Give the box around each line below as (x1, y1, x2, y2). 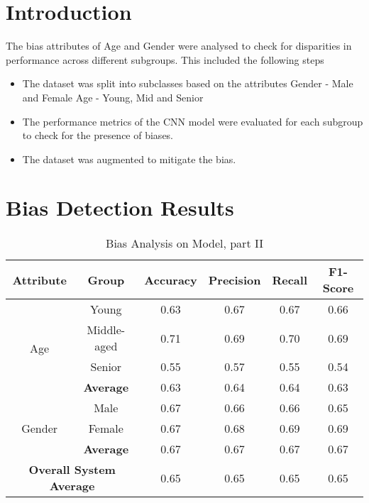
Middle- (87, 321, 126, 338)
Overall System (28, 461, 116, 478)
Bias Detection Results (6, 193, 234, 222)
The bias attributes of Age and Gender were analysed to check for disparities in (6, 38, 352, 53)
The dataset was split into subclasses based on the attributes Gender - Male (22, 76, 353, 91)
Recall (272, 271, 307, 288)
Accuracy (144, 271, 197, 288)
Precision (208, 271, 261, 288)
